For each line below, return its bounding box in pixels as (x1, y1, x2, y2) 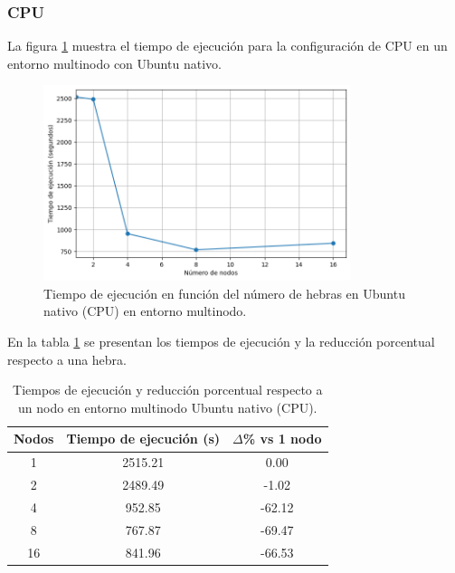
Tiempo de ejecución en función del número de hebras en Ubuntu (43, 283, 405, 302)
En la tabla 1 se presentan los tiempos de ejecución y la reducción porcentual (7, 332, 435, 351)
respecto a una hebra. (7, 349, 127, 368)
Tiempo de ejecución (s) (66, 429, 221, 448)
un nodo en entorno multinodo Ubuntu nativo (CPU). (18, 397, 318, 416)
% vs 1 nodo (242, 429, 322, 448)
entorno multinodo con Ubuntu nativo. (7, 53, 222, 72)
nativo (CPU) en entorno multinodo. (43, 301, 247, 320)
